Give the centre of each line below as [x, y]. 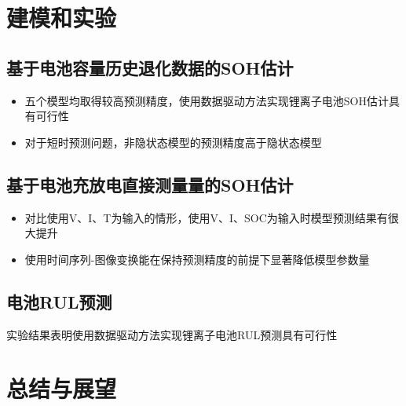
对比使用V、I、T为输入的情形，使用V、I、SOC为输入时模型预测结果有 [206, 217]
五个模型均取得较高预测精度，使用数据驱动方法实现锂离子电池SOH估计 [207, 100]
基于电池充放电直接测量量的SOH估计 [150, 184]
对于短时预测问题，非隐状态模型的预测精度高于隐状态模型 [173, 142]
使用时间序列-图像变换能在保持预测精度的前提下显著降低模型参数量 [197, 259]
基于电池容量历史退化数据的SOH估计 [150, 67]
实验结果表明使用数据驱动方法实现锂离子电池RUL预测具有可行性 [172, 334]
